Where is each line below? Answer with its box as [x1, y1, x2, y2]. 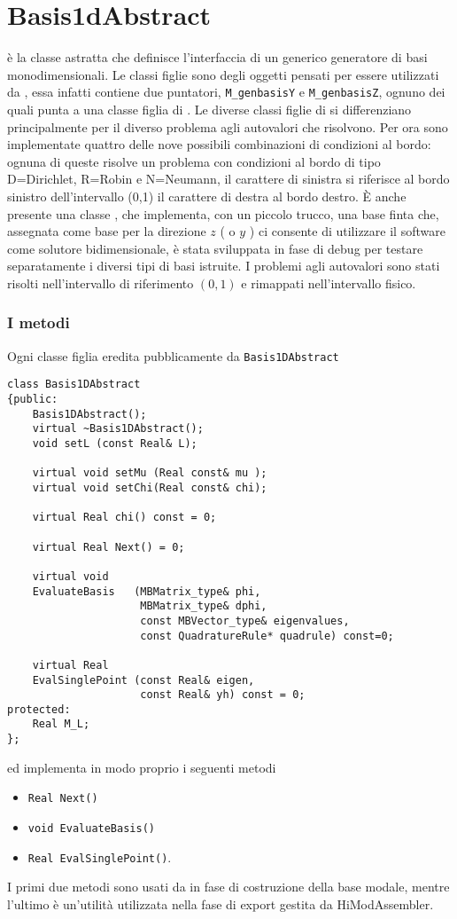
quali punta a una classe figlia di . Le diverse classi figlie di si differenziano [7, 99, 412, 118]
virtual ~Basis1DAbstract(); [32, 422, 204, 436]
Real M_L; [32, 718, 90, 731]
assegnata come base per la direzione [7, 222, 206, 240]
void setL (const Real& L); [32, 437, 198, 450]
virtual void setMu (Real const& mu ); [32, 467, 267, 480]
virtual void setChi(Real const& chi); [32, 481, 267, 494]
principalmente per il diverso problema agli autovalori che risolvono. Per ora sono [7, 117, 448, 136]
